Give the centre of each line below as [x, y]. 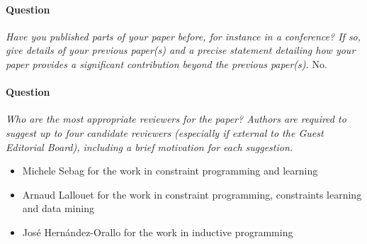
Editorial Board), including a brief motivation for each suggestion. [149, 146]
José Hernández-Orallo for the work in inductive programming [158, 232]
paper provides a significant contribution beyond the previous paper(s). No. [166, 63]
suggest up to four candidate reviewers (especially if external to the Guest [165, 132]
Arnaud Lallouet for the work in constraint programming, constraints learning [192, 194]
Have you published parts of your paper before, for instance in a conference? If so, [183, 36]
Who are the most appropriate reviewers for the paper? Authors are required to [176, 119]
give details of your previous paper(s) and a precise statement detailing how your [181, 50]
